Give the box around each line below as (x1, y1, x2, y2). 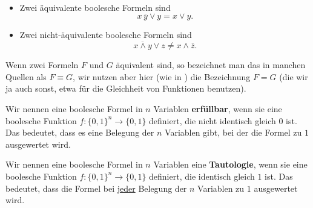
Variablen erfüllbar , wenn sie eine (153, 102, 282, 115)
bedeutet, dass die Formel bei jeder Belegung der (5, 181, 187, 194)
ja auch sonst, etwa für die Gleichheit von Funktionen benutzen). (5, 82, 246, 95)
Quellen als (5, 70, 47, 83)
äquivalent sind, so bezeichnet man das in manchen (116, 58, 306, 71)
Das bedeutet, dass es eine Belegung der (5, 126, 154, 139)
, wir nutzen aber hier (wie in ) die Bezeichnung (73, 70, 251, 83)
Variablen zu (197, 181, 245, 194)
